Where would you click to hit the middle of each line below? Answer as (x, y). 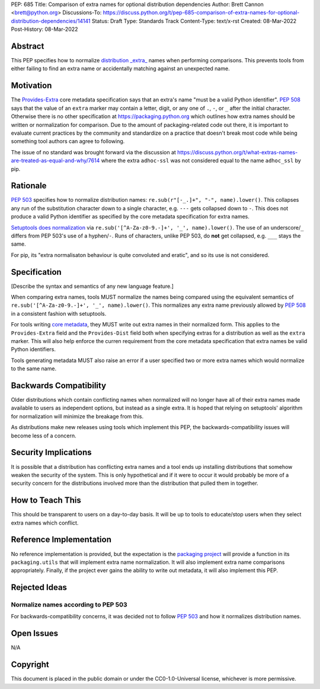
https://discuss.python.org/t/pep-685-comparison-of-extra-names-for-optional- (201, 12)
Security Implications (51, 453)
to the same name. (33, 369)
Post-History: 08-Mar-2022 (44, 29)
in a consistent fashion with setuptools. (59, 313)
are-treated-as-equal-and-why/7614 (55, 161)
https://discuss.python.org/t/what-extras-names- (237, 152)
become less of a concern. (44, 436)
